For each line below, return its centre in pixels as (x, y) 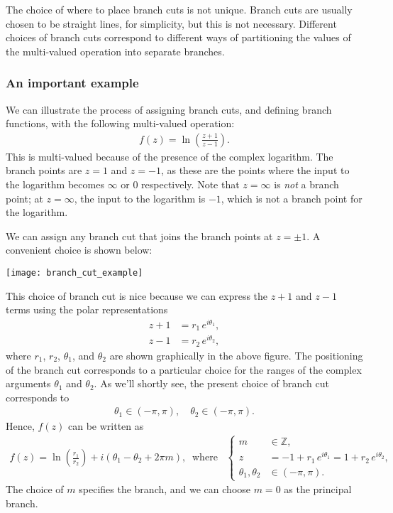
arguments (28, 383)
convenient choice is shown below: (79, 250)
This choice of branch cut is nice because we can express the (137, 295)
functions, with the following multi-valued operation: (120, 123)
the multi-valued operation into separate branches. (115, 51)
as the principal (318, 489)
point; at (24, 198)
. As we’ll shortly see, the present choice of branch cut (211, 383)
